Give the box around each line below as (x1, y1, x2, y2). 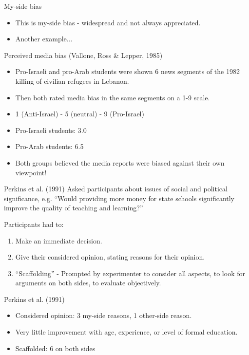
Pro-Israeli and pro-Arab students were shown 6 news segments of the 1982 (15, 66, 240, 76)
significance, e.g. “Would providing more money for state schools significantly (4, 193, 235, 203)
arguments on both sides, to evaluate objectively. (15, 278, 161, 288)
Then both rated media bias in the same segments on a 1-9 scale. (15, 92, 210, 102)
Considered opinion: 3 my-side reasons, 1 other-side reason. (15, 310, 192, 320)
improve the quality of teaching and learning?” (4, 203, 143, 213)
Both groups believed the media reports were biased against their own (15, 157, 225, 168)
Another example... (15, 34, 73, 44)
